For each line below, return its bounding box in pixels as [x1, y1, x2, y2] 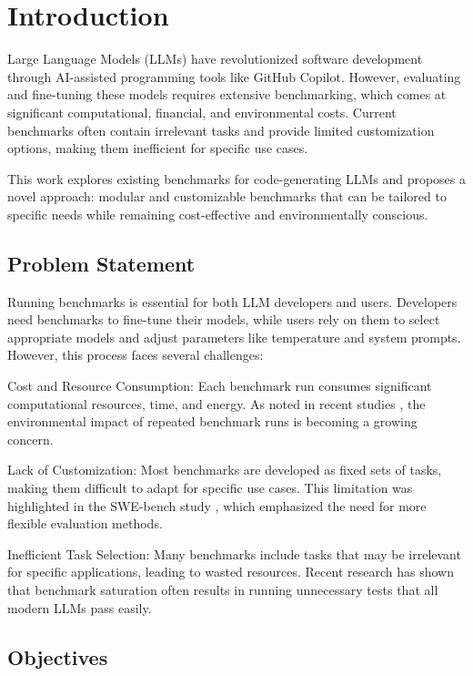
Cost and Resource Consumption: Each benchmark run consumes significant [7, 376, 432, 395]
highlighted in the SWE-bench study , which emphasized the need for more [7, 496, 427, 515]
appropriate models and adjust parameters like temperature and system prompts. [7, 327, 461, 346]
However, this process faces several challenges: [7, 345, 264, 364]
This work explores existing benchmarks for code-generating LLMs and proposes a [7, 169, 466, 188]
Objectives [7, 642, 108, 671]
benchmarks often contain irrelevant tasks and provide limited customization [7, 120, 435, 139]
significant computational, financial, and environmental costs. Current [7, 102, 397, 121]
